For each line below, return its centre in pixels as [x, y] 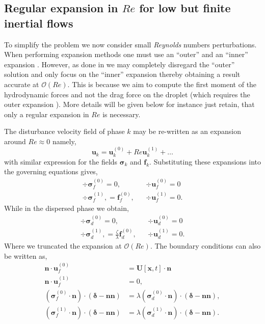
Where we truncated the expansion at [63, 246]
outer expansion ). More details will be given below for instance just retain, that [129, 104]
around [15, 141]
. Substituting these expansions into [205, 161]
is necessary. [122, 114]
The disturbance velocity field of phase [64, 131]
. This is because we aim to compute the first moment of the [162, 84]
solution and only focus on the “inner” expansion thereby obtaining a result [122, 74]
